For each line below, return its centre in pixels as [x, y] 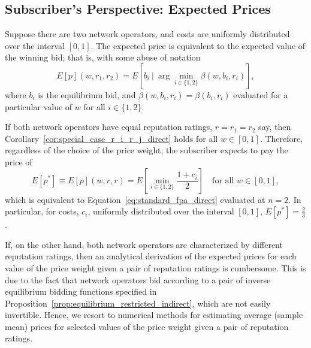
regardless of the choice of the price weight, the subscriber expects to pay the [147, 150]
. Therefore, [281, 138]
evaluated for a [261, 94]
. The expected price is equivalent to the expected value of [198, 45]
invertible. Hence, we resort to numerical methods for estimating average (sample [154, 315]
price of [19, 161]
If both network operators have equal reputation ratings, [109, 127]
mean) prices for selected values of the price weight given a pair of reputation [147, 326]
